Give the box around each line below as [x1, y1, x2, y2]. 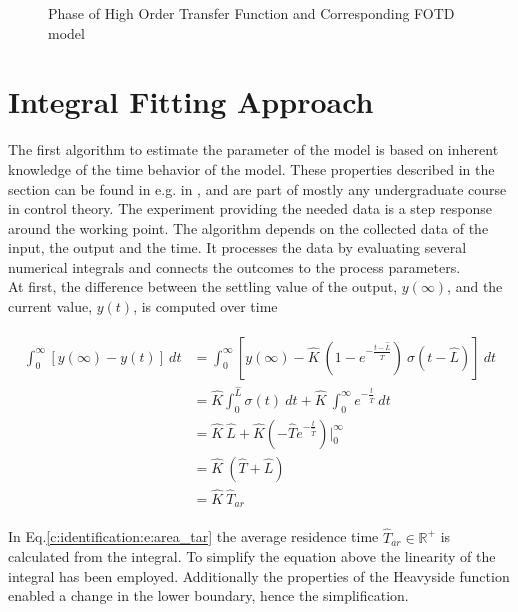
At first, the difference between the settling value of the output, [8, 276, 398, 297]
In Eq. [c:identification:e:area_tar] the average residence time [8, 526, 379, 547]
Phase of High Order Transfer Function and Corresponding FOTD [48, 3, 455, 23]
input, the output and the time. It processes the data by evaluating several [8, 237, 467, 258]
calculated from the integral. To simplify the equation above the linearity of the [8, 546, 496, 567]
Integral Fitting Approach [8, 81, 374, 122]
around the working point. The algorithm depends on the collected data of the [8, 217, 489, 238]
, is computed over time [133, 296, 278, 317]
